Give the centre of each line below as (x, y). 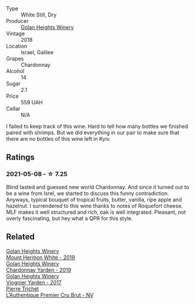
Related (21, 237)
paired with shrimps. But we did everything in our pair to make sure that (93, 133)
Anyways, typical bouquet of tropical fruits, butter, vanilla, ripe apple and (94, 199)
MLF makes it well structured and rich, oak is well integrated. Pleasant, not (96, 212)
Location (17, 46)
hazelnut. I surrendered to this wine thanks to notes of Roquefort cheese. (95, 206)
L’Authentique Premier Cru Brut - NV (50, 295)
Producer (17, 21)
